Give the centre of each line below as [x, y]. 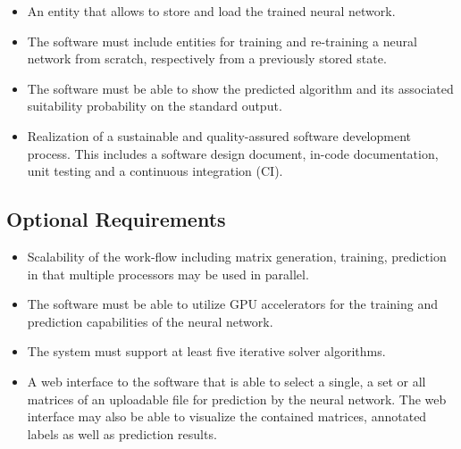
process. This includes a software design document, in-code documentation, [233, 153]
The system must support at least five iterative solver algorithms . [206, 351]
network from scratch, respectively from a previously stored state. [207, 58]
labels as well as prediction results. [122, 433]
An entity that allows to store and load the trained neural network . [211, 11]
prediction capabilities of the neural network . [150, 321]
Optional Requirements [116, 219]
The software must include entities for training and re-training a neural [222, 41]
